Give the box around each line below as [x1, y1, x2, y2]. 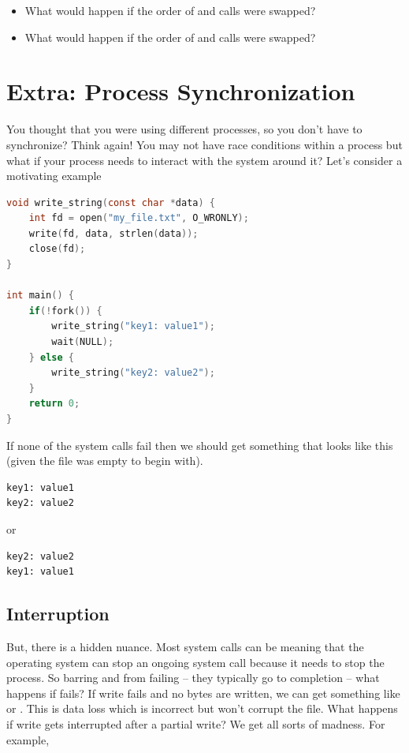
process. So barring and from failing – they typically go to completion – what [6, 669, 380, 686]
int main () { [6, 290, 74, 302]
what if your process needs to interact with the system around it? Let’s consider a [6, 152, 403, 168]
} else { [28, 351, 74, 363]
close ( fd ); [28, 243, 86, 255]
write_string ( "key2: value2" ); [51, 367, 215, 379]
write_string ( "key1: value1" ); [51, 320, 215, 332]
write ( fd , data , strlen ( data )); [28, 227, 199, 239]
